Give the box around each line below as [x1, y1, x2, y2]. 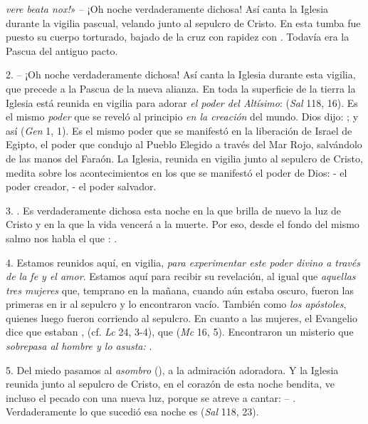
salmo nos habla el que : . [6, 230, 117, 245]
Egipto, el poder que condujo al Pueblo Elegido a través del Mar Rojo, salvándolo [6, 137, 362, 152]
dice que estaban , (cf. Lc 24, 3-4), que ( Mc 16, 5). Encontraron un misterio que [6, 324, 354, 339]
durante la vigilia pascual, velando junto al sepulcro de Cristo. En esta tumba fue [6, 15, 361, 30]
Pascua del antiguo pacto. [6, 43, 118, 58]
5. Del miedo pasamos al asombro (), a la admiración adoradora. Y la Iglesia [6, 362, 339, 377]
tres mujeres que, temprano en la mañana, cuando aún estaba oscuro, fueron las [6, 282, 354, 297]
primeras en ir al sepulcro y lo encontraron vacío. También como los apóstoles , [6, 296, 347, 311]
